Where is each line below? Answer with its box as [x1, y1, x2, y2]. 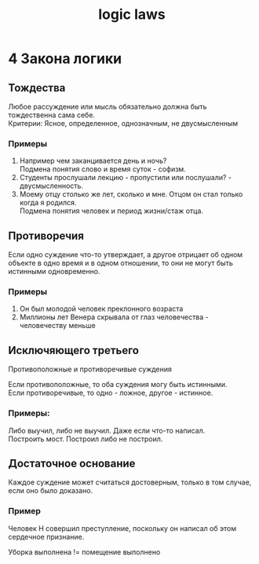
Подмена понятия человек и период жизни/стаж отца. [19, 206, 204, 216]
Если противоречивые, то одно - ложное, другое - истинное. [8, 388, 213, 398]
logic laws [97, 6, 166, 24]
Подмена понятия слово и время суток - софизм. [19, 164, 186, 174]
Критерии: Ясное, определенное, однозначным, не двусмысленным [8, 119, 239, 127]
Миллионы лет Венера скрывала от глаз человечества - [19, 312, 210, 322]
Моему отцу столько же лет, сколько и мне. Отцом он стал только [19, 190, 243, 199]
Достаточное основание [8, 456, 136, 470]
